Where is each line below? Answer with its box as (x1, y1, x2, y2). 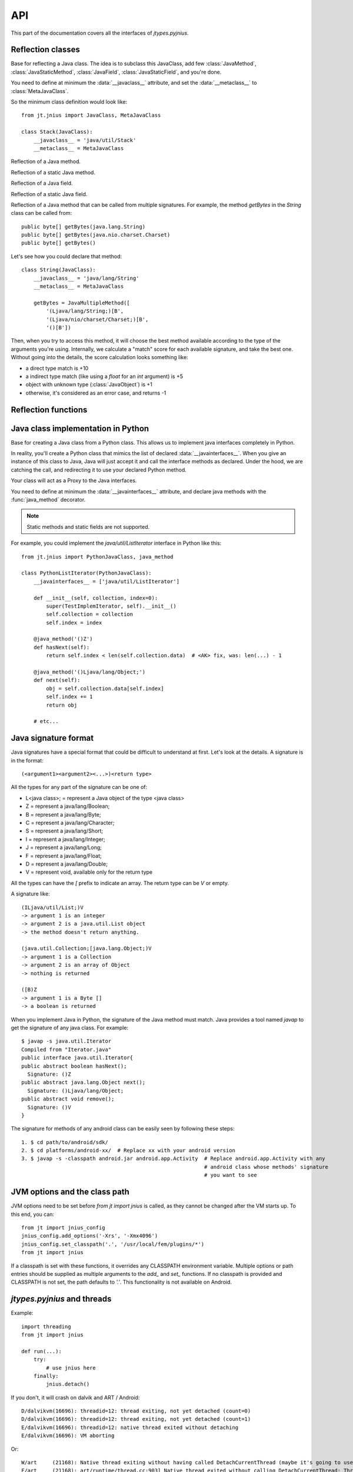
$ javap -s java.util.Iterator (21, 1038, 112, 1045)
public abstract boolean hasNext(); (21, 1063, 127, 1069)
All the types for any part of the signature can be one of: (11, 784, 148, 791)
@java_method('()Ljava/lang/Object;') (33, 669, 146, 675)
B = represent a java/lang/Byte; (25, 811, 101, 818)
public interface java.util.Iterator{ (21, 1055, 134, 1061)
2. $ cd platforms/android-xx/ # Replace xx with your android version (21, 1147, 235, 1154)
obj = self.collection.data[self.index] (46, 685, 164, 692)
